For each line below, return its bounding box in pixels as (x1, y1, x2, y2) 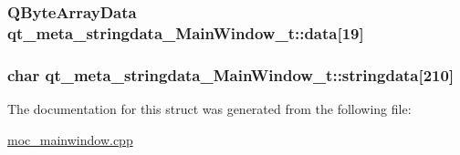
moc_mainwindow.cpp (7, 129, 133, 149)
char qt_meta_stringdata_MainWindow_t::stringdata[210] (7, 63, 455, 86)
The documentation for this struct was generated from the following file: (7, 98, 412, 118)
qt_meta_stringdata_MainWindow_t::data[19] (7, 21, 364, 44)
